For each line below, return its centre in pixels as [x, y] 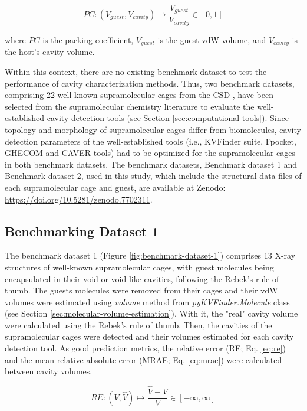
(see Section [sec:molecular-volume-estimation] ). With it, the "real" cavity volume [151, 313]
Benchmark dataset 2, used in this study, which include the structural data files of [153, 176]
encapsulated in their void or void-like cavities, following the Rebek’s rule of [142, 278]
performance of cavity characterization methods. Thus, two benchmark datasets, [150, 83]
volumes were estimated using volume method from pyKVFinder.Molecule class [147, 301]
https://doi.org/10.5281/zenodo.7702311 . [79, 199]
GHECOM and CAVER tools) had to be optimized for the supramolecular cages [150, 153]
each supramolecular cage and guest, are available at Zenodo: [115, 187]
